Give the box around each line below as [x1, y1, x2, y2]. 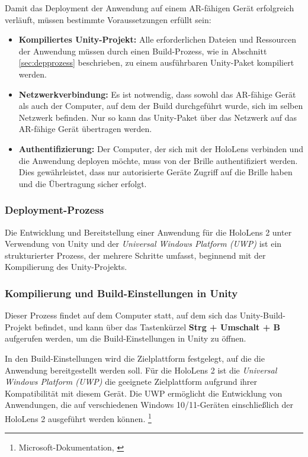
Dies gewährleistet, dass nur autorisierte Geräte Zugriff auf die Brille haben [18, 166, 293, 178]
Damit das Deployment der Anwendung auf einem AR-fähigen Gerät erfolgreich [5, 2, 294, 14]
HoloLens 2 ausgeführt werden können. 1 [5, 410, 152, 424]
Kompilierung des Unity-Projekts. [5, 260, 127, 273]
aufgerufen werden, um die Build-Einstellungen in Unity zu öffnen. [5, 332, 246, 345]
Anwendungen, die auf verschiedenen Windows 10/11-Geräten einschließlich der [5, 398, 293, 411]
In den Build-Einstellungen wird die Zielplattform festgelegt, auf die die [5, 352, 265, 364]
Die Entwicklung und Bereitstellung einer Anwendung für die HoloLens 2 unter [5, 226, 292, 238]
